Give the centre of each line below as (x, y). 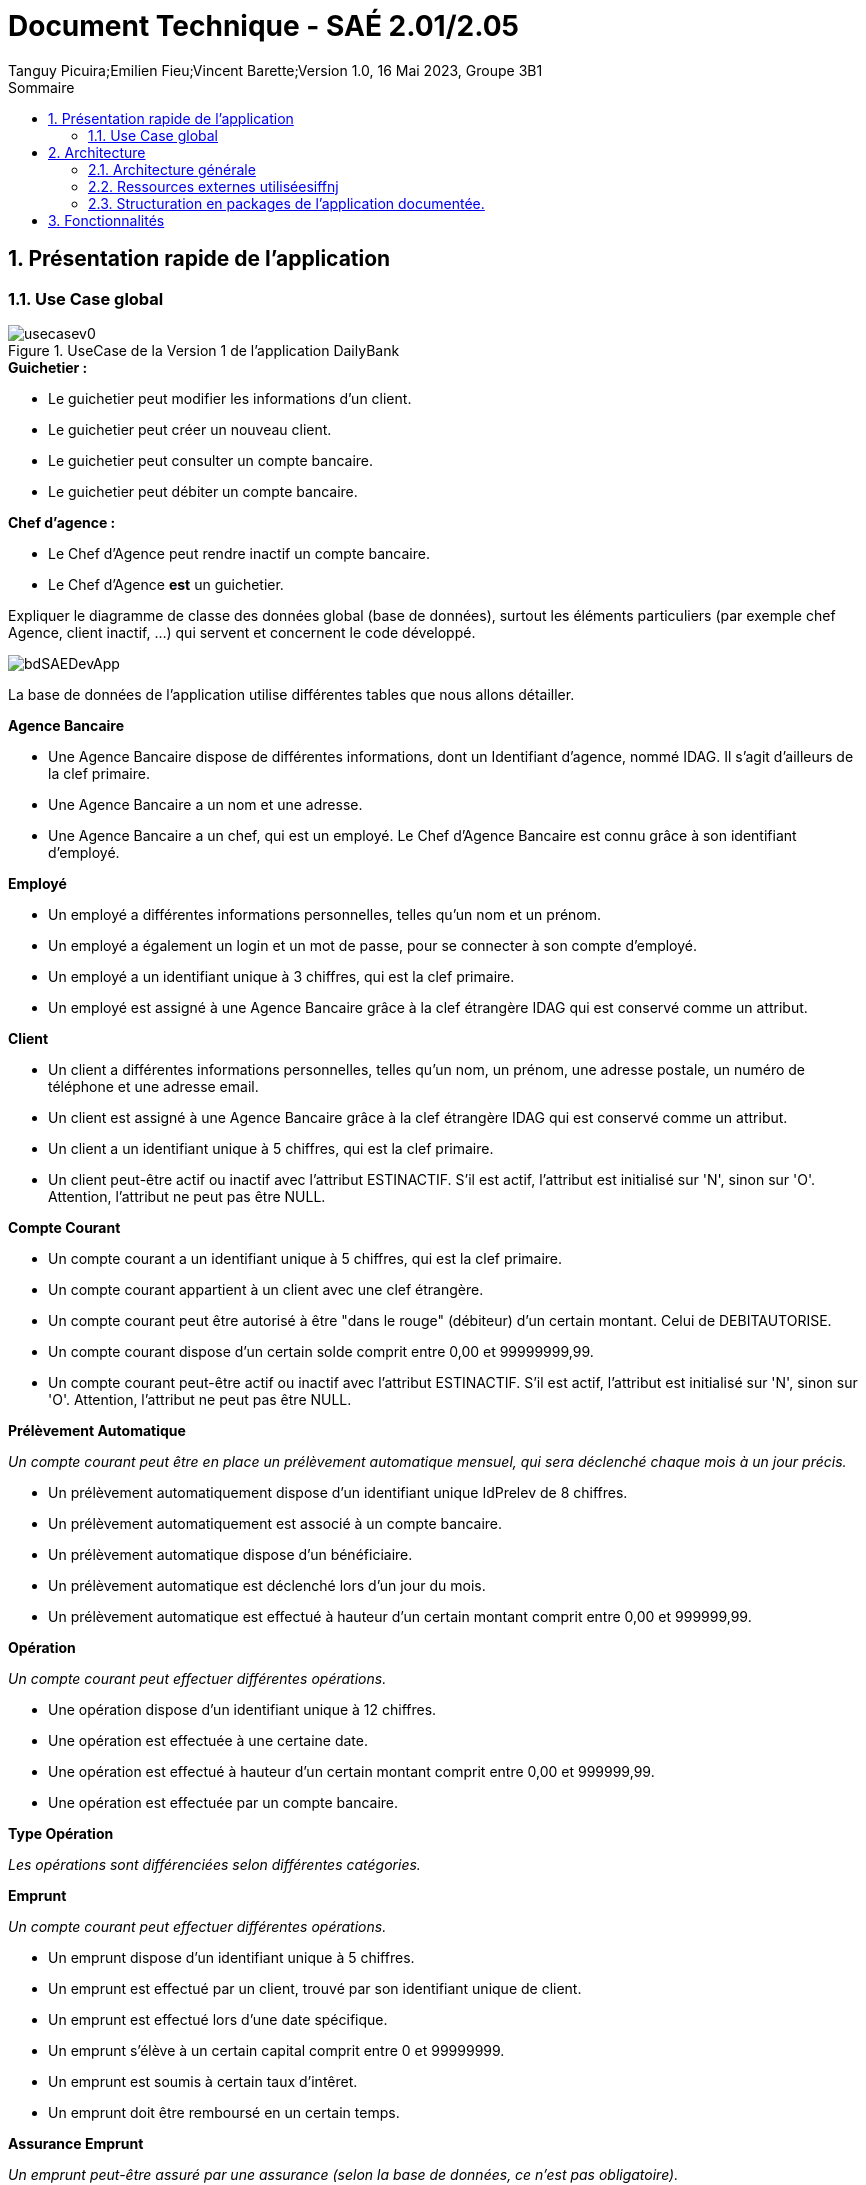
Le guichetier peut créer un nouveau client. (190, 429)
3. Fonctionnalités (106, 220)
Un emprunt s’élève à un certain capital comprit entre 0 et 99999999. (276, 2050)
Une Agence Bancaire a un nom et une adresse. (205, 804)
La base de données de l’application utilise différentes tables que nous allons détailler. (291, 694)
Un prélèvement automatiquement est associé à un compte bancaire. (275, 1523)
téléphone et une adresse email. (153, 1086)
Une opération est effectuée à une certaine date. (208, 1740)
